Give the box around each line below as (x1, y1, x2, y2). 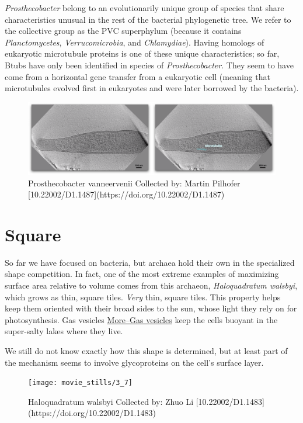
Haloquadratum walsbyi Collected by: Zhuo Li (28, 395, 194, 407)
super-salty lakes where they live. (5, 325, 123, 337)
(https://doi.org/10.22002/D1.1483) (28, 407, 156, 419)
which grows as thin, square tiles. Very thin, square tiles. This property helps (5, 290, 281, 303)
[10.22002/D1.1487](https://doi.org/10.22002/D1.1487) (28, 188, 225, 200)
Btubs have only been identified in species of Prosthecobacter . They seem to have (5, 58, 294, 71)
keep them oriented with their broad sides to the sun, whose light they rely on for (5, 302, 297, 314)
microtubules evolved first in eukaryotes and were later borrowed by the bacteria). (5, 82, 299, 94)
